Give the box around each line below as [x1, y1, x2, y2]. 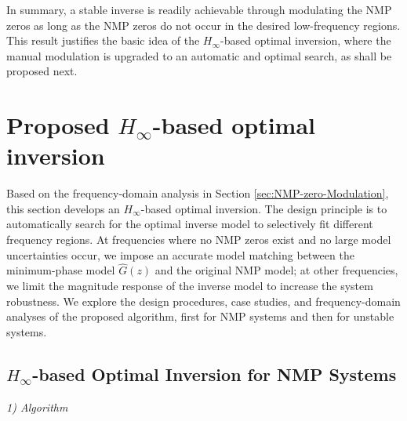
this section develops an [6, 200, 120, 216]
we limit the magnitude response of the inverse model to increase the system [6, 278, 373, 294]
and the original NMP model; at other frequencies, [154, 262, 398, 278]
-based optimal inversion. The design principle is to [140, 200, 387, 216]
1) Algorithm [6, 398, 68, 415]
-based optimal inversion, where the [220, 32, 391, 49]
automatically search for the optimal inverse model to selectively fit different [6, 216, 373, 232]
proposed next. [6, 63, 78, 79]
